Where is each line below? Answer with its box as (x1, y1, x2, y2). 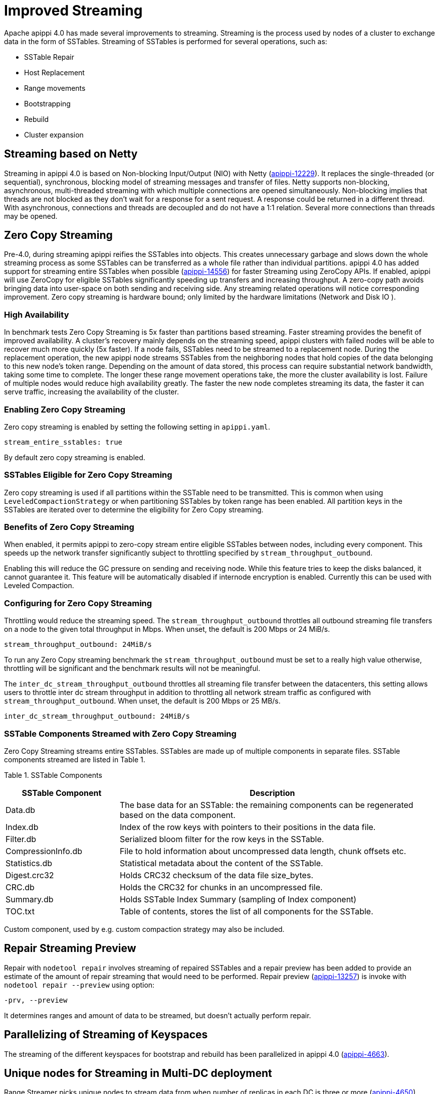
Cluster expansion (24, 130, 84, 139)
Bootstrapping (24, 99, 71, 108)
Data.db (6, 804, 36, 815)
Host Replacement (24, 68, 85, 77)
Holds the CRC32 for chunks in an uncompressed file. (119, 882, 323, 892)
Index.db (6, 822, 39, 832)
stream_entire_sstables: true (4, 438, 123, 446)
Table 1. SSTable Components (4, 770, 102, 779)
